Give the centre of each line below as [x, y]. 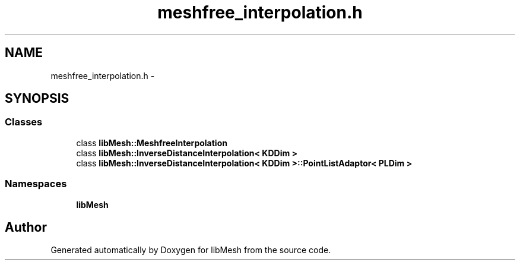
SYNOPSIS [37, 99]
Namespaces [36, 184]
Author [26, 227]
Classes [24, 122]
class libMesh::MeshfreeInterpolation [152, 143]
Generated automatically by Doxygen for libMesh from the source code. [191, 250]
